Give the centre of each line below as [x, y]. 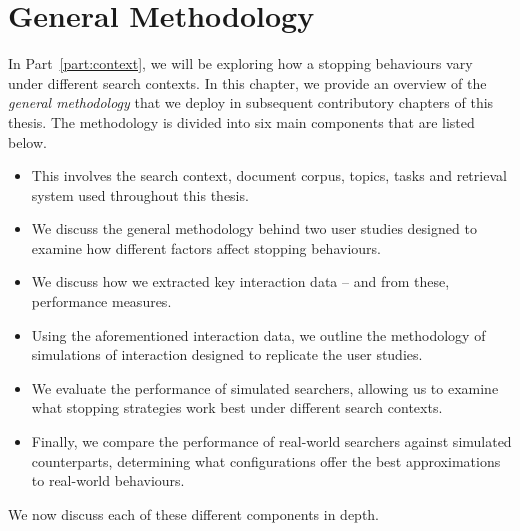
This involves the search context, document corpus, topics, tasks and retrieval [269, 175]
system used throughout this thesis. [140, 194]
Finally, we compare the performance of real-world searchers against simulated [271, 441]
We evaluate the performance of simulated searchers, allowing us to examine [265, 387]
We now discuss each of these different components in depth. [193, 513]
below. [27, 141]
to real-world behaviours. [108, 480]
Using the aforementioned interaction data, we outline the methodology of [258, 334]
